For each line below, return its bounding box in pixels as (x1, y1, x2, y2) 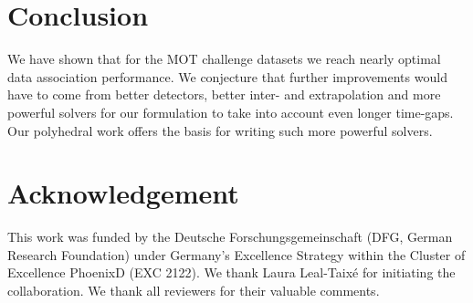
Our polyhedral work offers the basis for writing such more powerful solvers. (7, 120, 433, 140)
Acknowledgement (7, 174, 239, 212)
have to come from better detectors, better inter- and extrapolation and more (7, 85, 441, 104)
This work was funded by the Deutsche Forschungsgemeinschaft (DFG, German (7, 227, 453, 246)
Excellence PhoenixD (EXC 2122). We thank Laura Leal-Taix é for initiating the (7, 263, 456, 282)
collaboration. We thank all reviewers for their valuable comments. (7, 281, 380, 299)
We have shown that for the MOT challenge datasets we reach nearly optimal (7, 49, 441, 68)
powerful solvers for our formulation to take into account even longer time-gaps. (7, 102, 454, 121)
